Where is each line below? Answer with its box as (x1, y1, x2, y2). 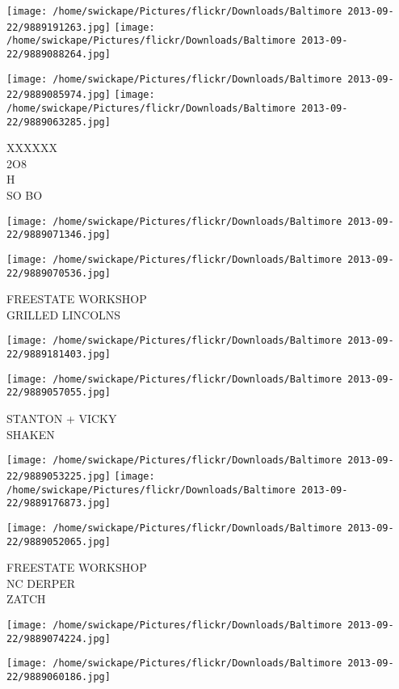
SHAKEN (6, 425, 55, 442)
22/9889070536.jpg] (6, 267, 111, 279)
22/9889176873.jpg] (6, 497, 111, 509)
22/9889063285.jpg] (6, 116, 111, 128)
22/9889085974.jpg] (6, 89, 111, 101)
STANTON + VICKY (6, 410, 117, 427)
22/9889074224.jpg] (6, 632, 111, 645)
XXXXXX (6, 139, 57, 156)
